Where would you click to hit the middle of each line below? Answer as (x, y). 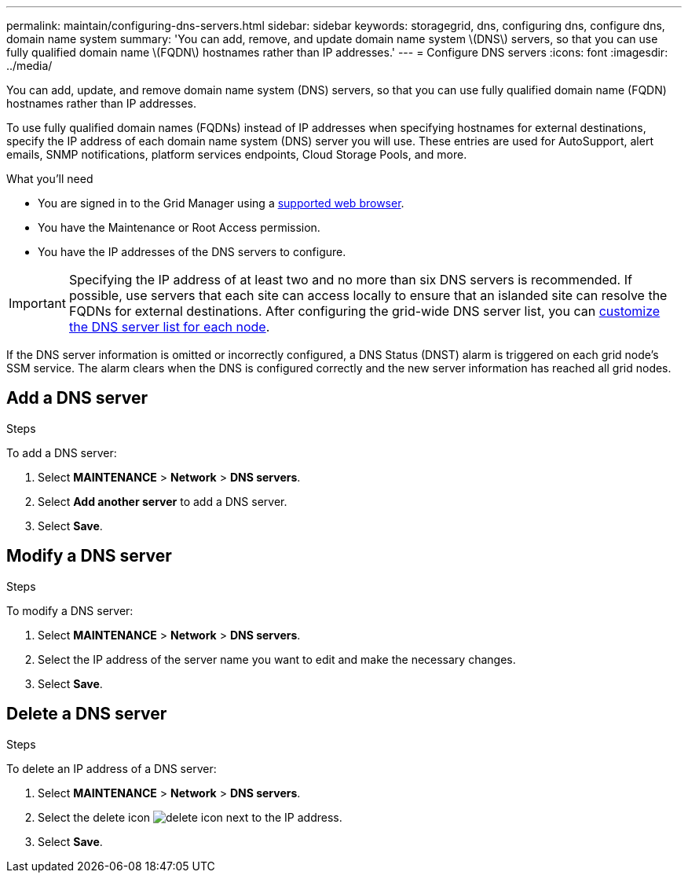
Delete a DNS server (87, 714)
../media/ (29, 66)
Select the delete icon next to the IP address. (190, 817)
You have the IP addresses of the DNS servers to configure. (192, 252)
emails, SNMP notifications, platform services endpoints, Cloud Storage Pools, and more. (237, 154)
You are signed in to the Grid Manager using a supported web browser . (221, 203)
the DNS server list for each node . (169, 327)
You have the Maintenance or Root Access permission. (179, 227)
